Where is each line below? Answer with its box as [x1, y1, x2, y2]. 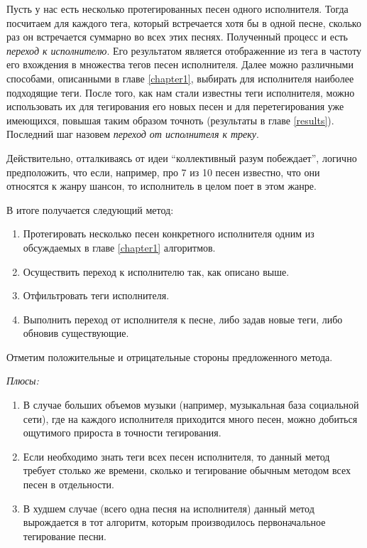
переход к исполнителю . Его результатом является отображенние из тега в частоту [6, 43, 362, 58]
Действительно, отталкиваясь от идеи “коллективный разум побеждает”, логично [6, 150, 357, 165]
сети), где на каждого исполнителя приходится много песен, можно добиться [23, 411, 358, 426]
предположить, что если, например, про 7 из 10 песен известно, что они [6, 164, 320, 179]
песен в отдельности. [23, 477, 114, 492]
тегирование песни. [23, 528, 107, 543]
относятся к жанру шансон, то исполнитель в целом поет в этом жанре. [6, 178, 317, 193]
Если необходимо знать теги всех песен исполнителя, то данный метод [23, 448, 330, 463]
